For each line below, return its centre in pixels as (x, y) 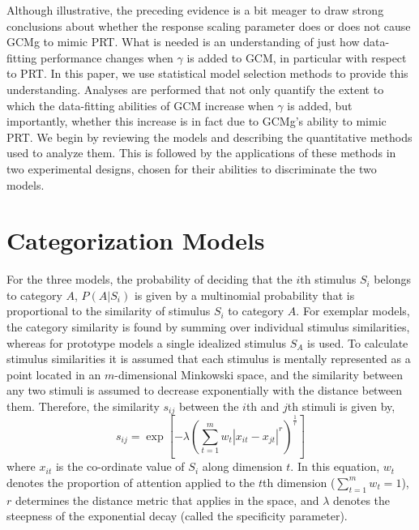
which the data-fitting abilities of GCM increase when (140, 105)
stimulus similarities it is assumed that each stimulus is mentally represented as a (209, 359)
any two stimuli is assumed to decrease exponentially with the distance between (205, 390)
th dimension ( (299, 482)
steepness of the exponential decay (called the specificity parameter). (177, 516)
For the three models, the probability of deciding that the (150, 279)
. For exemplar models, (353, 311)
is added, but (320, 105)
